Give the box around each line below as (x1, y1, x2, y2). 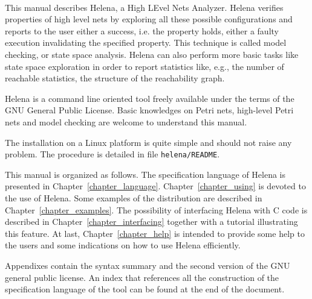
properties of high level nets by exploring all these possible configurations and (5, 13, 293, 25)
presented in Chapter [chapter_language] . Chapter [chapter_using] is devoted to (5, 180, 306, 192)
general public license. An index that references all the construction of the (5, 271, 279, 283)
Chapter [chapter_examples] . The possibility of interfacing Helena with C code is (5, 203, 308, 216)
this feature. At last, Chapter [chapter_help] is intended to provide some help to (5, 227, 305, 239)
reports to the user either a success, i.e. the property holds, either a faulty (5, 24, 279, 37)
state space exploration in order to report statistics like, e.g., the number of (5, 60, 284, 72)
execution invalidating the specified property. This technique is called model (5, 36, 287, 49)
